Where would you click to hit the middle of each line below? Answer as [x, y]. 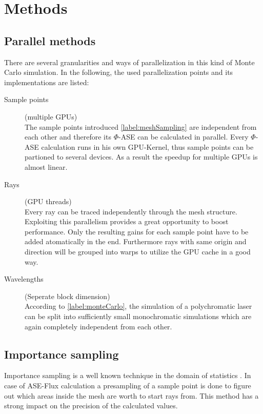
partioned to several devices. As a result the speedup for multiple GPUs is [141, 157]
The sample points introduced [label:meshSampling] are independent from [141, 126]
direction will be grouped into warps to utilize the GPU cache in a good [138, 252]
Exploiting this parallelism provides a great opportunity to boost [127, 221]
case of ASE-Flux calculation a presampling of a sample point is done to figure [128, 386]
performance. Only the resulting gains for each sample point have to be [137, 231]
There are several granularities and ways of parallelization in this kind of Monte [129, 62]
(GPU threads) [48, 201]
